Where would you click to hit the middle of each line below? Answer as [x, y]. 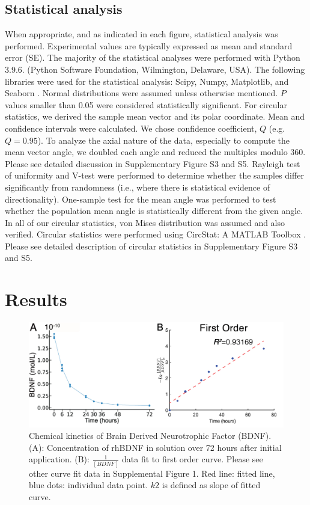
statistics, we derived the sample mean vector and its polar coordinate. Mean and [155, 116]
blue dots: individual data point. [89, 485]
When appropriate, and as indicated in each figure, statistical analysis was [141, 34]
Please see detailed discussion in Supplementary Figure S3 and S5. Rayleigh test [153, 163]
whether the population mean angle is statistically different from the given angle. [154, 211]
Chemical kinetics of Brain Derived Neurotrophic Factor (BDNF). [150, 436]
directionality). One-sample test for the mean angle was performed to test [141, 199]
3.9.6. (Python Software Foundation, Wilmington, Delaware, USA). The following [155, 69]
